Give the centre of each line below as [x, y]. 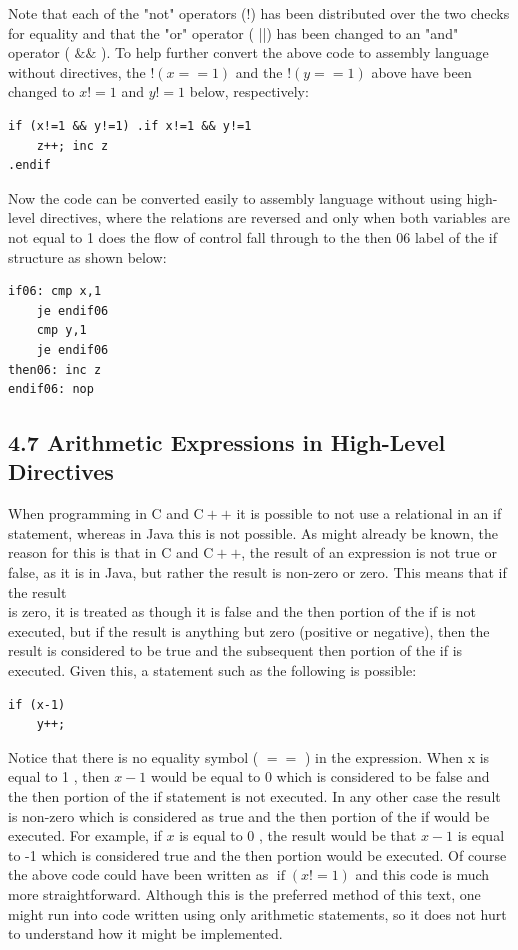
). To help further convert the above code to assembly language [295, 52]
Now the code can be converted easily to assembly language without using [235, 197]
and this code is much [422, 874]
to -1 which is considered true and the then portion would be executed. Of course [257, 854]
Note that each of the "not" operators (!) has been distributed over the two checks [259, 13]
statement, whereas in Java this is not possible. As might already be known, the [253, 532]
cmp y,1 [61, 330]
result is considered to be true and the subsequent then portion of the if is [235, 650]
